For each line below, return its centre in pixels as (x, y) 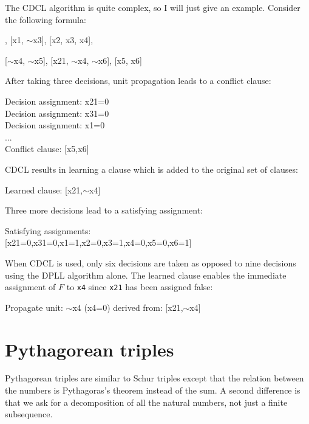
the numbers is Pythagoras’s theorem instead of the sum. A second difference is (153, 390)
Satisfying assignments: (48, 230)
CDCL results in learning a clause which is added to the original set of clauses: (151, 169)
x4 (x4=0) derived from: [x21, (128, 307)
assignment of (30, 287)
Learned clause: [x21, (44, 189)
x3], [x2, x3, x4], (63, 40)
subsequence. (29, 414)
